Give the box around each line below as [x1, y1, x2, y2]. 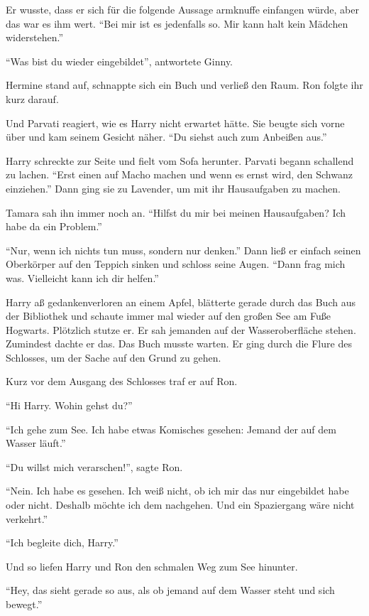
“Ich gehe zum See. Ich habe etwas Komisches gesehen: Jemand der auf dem [6, 421, 336, 436]
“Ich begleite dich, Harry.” [6, 535, 119, 550]
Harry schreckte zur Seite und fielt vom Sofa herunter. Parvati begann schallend [6, 153, 354, 168]
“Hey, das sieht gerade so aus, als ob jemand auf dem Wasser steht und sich [6, 583, 335, 598]
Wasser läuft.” [6, 436, 66, 450]
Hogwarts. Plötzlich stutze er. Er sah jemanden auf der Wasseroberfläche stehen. [6, 322, 356, 337]
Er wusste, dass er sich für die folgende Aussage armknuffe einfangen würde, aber [6, 2, 359, 16]
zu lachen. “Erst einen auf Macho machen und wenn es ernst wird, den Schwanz [6, 167, 353, 182]
